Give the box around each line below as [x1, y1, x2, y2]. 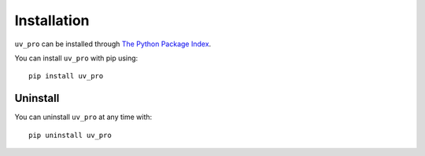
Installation [14, 12, 90, 29]
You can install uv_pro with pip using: [14, 53, 139, 63]
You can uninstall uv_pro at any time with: [14, 112, 153, 122]
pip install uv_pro [28, 71, 104, 81]
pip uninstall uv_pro [28, 130, 112, 140]
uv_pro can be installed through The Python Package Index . [14, 39, 212, 49]
